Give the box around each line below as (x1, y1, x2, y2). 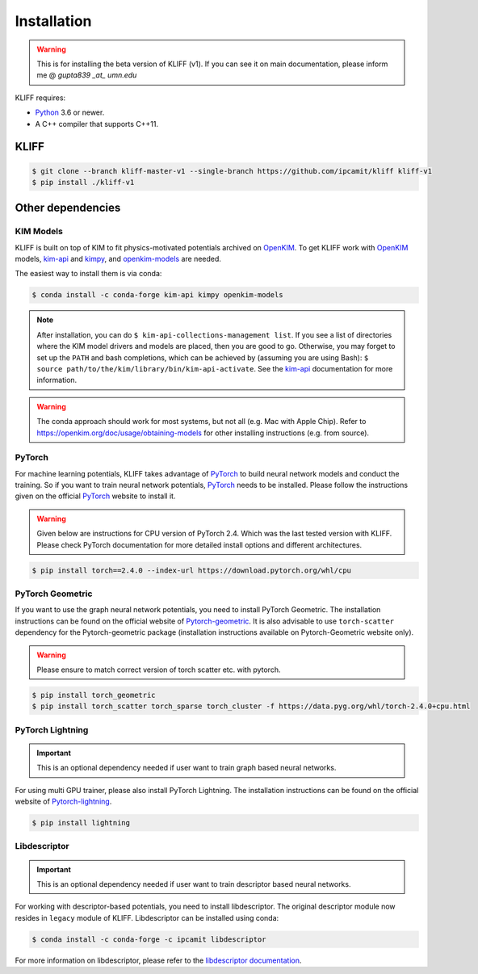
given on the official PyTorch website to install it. (15, 491, 176, 501)
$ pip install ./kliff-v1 (31, 178, 135, 187)
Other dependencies (15, 201, 121, 215)
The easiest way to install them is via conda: (15, 269, 162, 279)
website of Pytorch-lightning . (15, 796, 112, 806)
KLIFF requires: (15, 93, 66, 103)
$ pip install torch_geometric (31, 691, 157, 699)
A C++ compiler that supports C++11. (35, 119, 159, 128)
